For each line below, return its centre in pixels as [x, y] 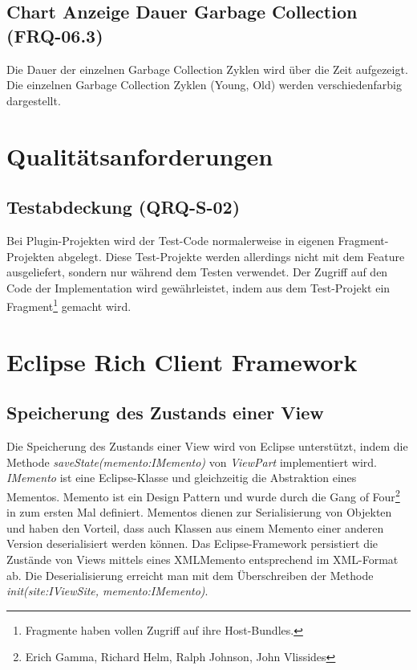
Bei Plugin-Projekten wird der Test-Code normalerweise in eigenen [170, 240]
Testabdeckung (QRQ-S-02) [123, 207]
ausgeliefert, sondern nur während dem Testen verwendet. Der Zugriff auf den [197, 272]
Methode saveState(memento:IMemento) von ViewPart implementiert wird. [192, 462]
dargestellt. [34, 100]
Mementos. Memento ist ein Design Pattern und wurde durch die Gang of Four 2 [203, 495]
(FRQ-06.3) [55, 35]
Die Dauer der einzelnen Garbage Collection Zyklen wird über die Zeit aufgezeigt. [207, 69]
